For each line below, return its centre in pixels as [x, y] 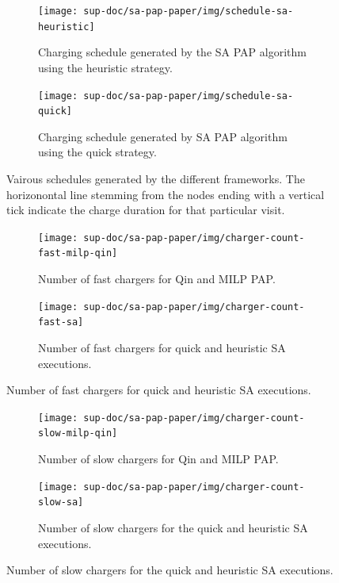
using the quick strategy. [97, 152]
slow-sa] [61, 502]
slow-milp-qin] [78, 433]
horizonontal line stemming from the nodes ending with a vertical [166, 194]
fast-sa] [61, 322]
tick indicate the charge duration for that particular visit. [146, 210]
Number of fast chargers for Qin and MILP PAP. [157, 279]
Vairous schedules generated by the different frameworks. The [156, 178]
